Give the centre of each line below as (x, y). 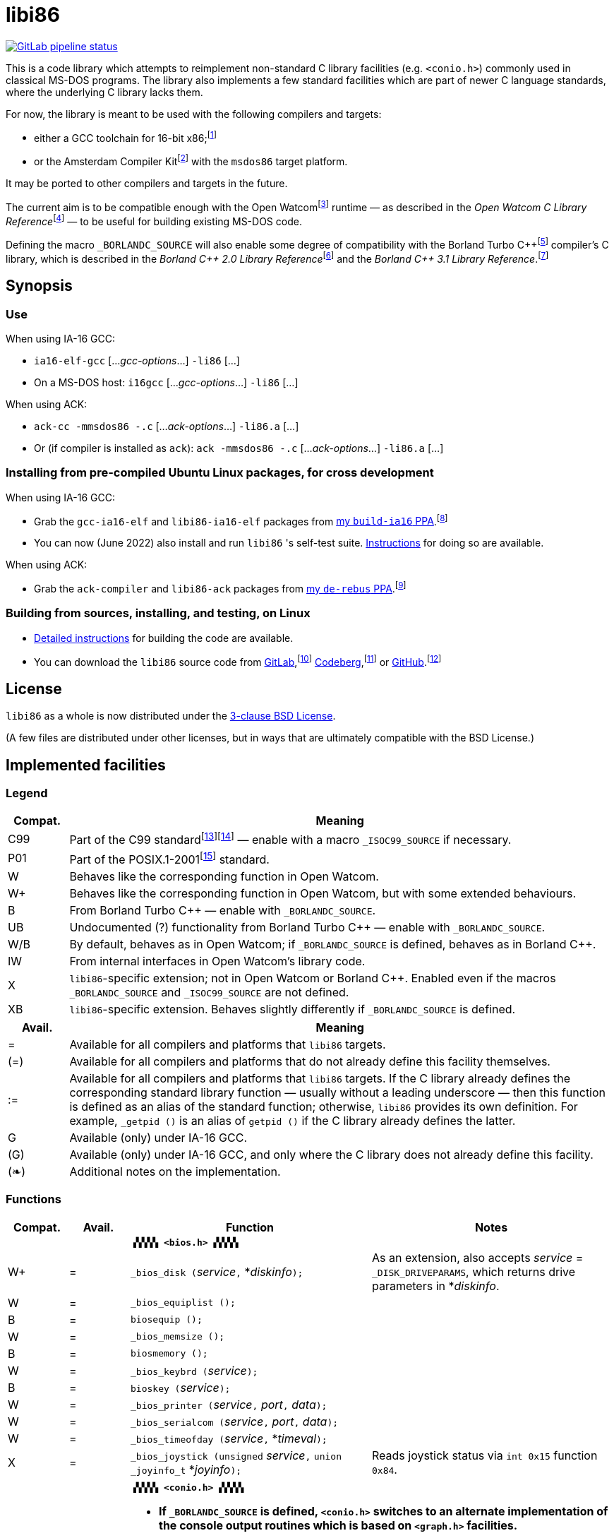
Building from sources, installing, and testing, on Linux (158, 613)
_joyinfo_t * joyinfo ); (186, 1469)
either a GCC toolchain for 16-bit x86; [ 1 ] (125, 137)
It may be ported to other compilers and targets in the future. (147, 184)
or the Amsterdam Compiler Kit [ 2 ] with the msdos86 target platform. (191, 161)
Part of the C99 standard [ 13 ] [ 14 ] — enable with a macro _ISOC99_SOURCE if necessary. (290, 839)
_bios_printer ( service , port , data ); (229, 1404)
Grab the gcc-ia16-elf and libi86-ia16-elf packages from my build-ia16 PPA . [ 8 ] (241, 520)
